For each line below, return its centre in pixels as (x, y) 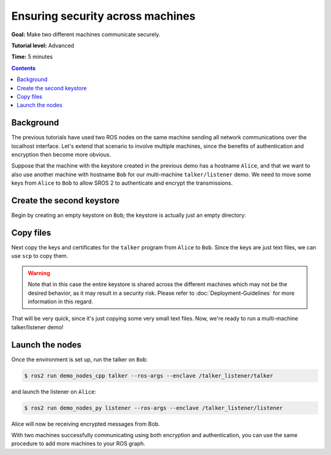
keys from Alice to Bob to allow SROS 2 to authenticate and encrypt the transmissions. (122, 183)
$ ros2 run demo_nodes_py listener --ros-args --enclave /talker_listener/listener (154, 408)
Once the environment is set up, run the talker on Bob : (80, 359)
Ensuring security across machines (103, 16)
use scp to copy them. (40, 256)
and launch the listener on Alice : (54, 391)
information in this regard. (60, 301)
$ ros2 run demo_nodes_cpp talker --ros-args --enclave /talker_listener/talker (149, 375)
